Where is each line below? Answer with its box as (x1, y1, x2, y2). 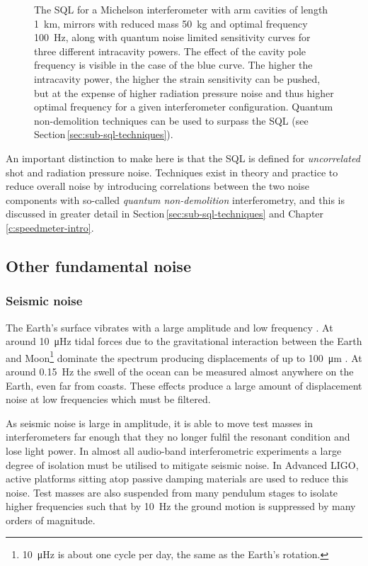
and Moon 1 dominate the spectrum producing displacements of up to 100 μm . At (6, 348, 362, 365)
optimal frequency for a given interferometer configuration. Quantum (34, 99, 333, 114)
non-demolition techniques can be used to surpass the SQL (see (34, 113, 309, 128)
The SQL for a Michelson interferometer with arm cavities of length (34, 2, 328, 16)
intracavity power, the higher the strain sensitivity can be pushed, (34, 71, 321, 86)
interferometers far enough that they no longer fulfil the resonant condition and (6, 429, 350, 444)
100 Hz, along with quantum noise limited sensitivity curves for (34, 30, 311, 45)
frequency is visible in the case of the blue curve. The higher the (34, 57, 313, 72)
